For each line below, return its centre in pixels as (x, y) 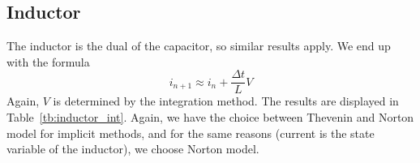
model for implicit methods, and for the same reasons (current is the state (191, 133)
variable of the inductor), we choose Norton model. (133, 149)
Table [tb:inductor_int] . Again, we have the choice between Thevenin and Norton (210, 117)
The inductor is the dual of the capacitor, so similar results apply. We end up (199, 46)
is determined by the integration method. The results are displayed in (226, 101)
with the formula (48, 61)
